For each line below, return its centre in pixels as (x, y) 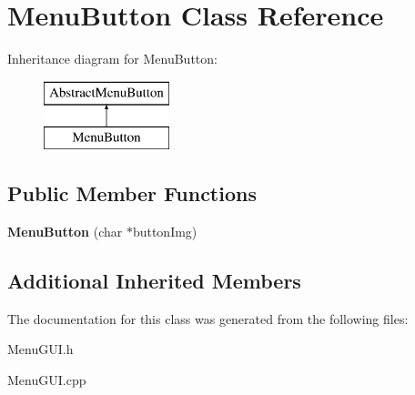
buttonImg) (165, 232)
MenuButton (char (65, 232)
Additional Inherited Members (154, 281)
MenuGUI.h (40, 349)
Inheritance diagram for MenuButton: (112, 59)
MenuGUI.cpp (47, 380)
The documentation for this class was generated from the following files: (208, 318)
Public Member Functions (132, 193)
